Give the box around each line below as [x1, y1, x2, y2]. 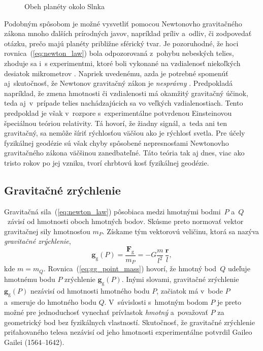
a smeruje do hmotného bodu [4, 297, 96, 307]
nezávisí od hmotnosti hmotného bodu [30, 285, 150, 296]
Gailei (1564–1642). [4, 336, 64, 347]
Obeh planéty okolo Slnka [24, 1, 105, 11]
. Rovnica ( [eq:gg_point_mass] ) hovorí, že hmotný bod [43, 263, 217, 274]
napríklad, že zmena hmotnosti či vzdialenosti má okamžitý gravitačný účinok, [4, 87, 248, 98]
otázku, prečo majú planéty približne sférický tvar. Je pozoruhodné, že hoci [4, 38, 239, 48]
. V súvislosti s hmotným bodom [104, 297, 208, 307]
